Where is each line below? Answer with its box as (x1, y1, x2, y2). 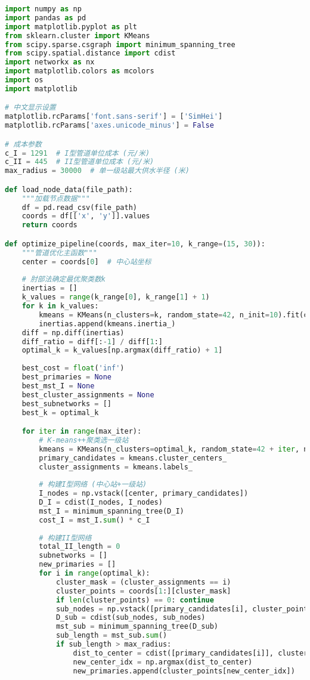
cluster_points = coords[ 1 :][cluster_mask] (55, 586, 231, 595)
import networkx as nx (5, 58, 95, 67)
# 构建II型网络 (39, 533, 92, 542)
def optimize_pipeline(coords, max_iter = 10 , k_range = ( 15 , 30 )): (5, 239, 265, 248)
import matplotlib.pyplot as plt (5, 22, 137, 31)
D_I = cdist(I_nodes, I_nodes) (39, 498, 163, 507)
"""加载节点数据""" (21, 194, 90, 203)
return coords (21, 221, 77, 230)
